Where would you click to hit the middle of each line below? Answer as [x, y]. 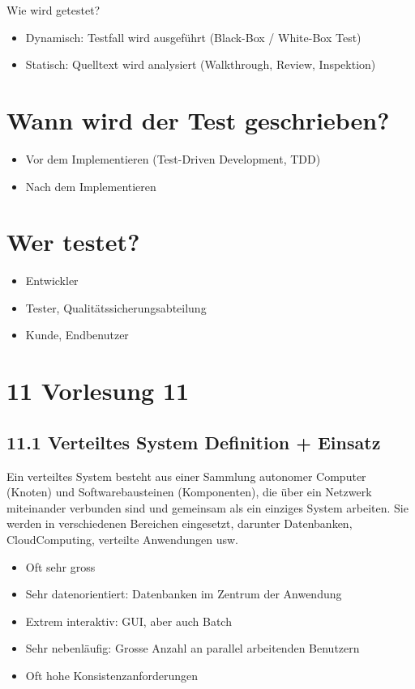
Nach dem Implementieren [91, 186]
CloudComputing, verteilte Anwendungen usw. [122, 539]
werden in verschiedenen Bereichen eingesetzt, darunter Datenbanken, [180, 523]
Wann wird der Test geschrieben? [198, 119]
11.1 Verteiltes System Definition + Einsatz [194, 442]
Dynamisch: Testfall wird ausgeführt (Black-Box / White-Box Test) [193, 37]
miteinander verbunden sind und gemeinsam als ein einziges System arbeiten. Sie [207, 507]
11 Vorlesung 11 [98, 391]
